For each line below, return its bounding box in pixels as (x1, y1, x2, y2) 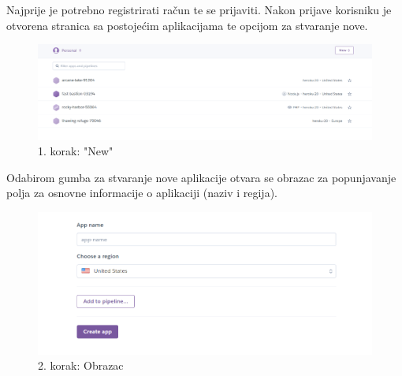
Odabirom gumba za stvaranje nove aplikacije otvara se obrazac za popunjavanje (6, 169, 396, 185)
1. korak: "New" (38, 143, 114, 159)
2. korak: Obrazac (38, 357, 124, 374)
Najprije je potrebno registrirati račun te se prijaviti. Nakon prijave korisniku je (6, 2, 392, 17)
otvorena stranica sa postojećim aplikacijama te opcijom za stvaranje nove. (6, 17, 368, 33)
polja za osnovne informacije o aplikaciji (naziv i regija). (6, 184, 277, 201)
